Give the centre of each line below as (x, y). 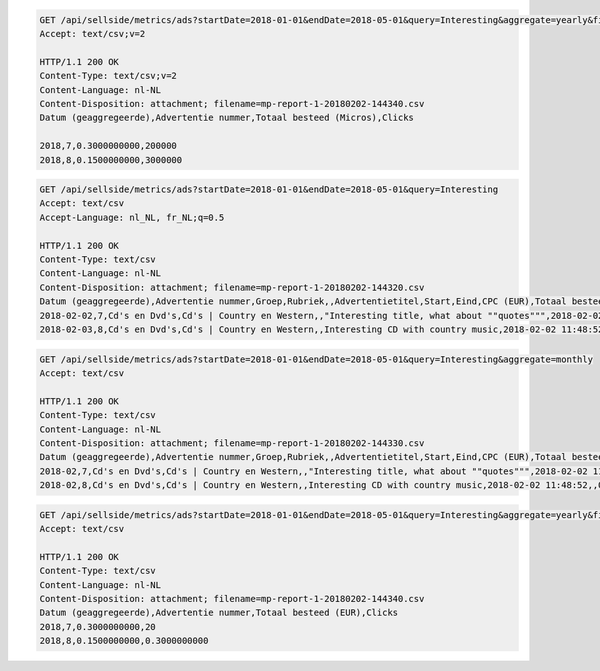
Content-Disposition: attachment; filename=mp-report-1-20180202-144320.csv (232, 287)
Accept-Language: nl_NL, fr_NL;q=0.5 (132, 217)
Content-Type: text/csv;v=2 (108, 76)
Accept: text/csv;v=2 (92, 33)
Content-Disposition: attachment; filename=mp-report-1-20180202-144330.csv (232, 443)
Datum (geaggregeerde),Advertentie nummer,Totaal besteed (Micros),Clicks (227, 118)
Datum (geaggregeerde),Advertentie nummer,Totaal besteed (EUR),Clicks (219, 613)
